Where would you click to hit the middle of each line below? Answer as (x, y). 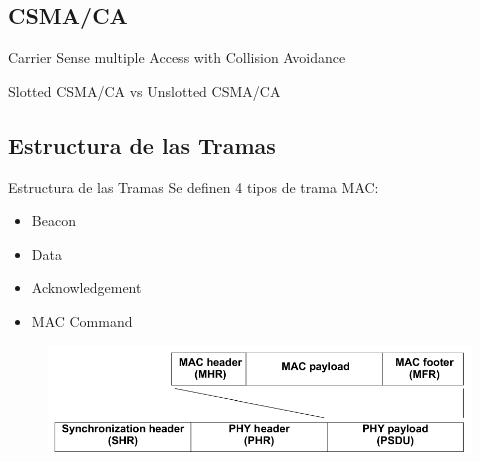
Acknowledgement (86, 287)
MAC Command (82, 320)
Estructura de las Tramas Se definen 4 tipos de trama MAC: (193, 186)
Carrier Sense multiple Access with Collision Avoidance (177, 57)
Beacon (53, 220)
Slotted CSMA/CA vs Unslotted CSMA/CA (144, 90)
